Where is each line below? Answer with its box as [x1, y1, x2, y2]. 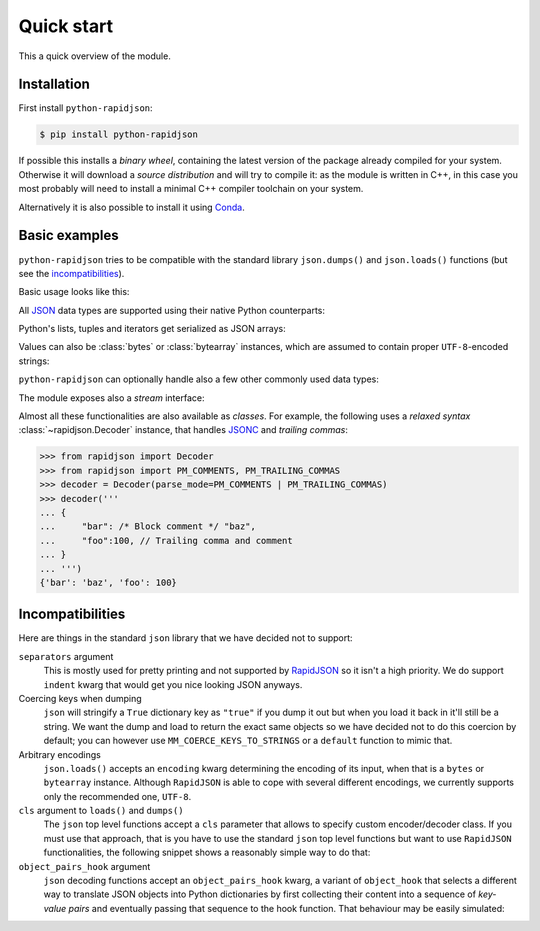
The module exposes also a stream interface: [18, 391, 205, 404]
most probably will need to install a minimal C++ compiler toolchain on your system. [18, 183, 364, 195]
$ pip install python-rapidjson [39, 129, 199, 140]
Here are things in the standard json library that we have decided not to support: [18, 632, 354, 644]
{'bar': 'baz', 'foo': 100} [39, 576, 177, 588]
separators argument [18, 650, 114, 662]
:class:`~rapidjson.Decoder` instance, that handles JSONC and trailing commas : [18, 424, 349, 436]
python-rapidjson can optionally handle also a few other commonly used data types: [18, 373, 380, 385]
